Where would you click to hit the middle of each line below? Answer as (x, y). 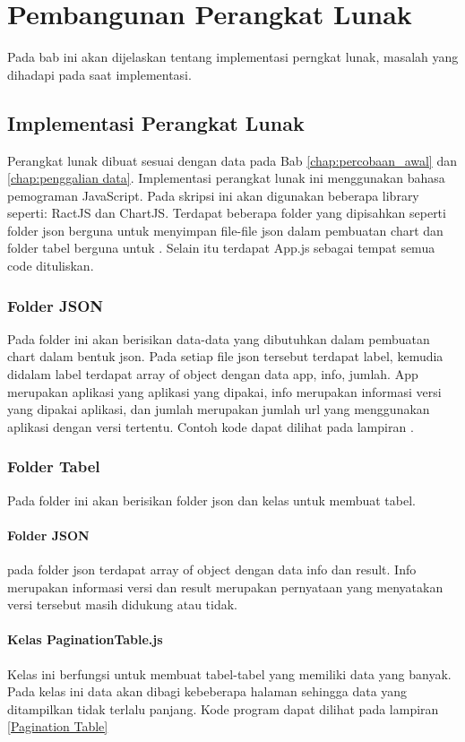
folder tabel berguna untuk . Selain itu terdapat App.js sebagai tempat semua (221, 248)
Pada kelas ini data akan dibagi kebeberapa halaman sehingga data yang (207, 691)
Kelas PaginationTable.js (85, 639)
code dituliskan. (51, 266)
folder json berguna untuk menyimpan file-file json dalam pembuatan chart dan (225, 230)
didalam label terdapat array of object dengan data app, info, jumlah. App (213, 374)
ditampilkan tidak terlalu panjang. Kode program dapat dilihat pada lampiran (223, 708)
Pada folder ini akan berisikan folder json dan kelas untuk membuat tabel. (211, 500)
